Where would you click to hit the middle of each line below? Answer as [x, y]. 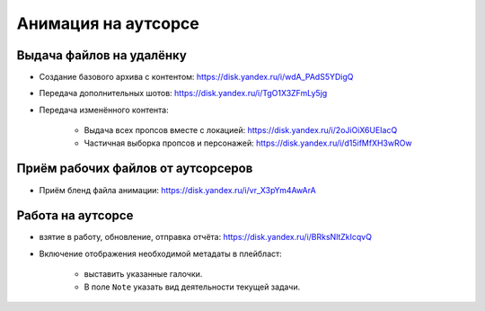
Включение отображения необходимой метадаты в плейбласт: [160, 253]
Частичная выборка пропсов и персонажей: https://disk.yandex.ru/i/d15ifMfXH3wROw [248, 143]
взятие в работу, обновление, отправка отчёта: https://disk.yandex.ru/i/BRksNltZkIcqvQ [206, 237]
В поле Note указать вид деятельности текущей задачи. [192, 287]
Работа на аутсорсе [75, 216]
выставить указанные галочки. [143, 274]
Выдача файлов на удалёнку [102, 55]
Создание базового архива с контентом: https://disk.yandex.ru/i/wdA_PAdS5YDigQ [196, 77]
